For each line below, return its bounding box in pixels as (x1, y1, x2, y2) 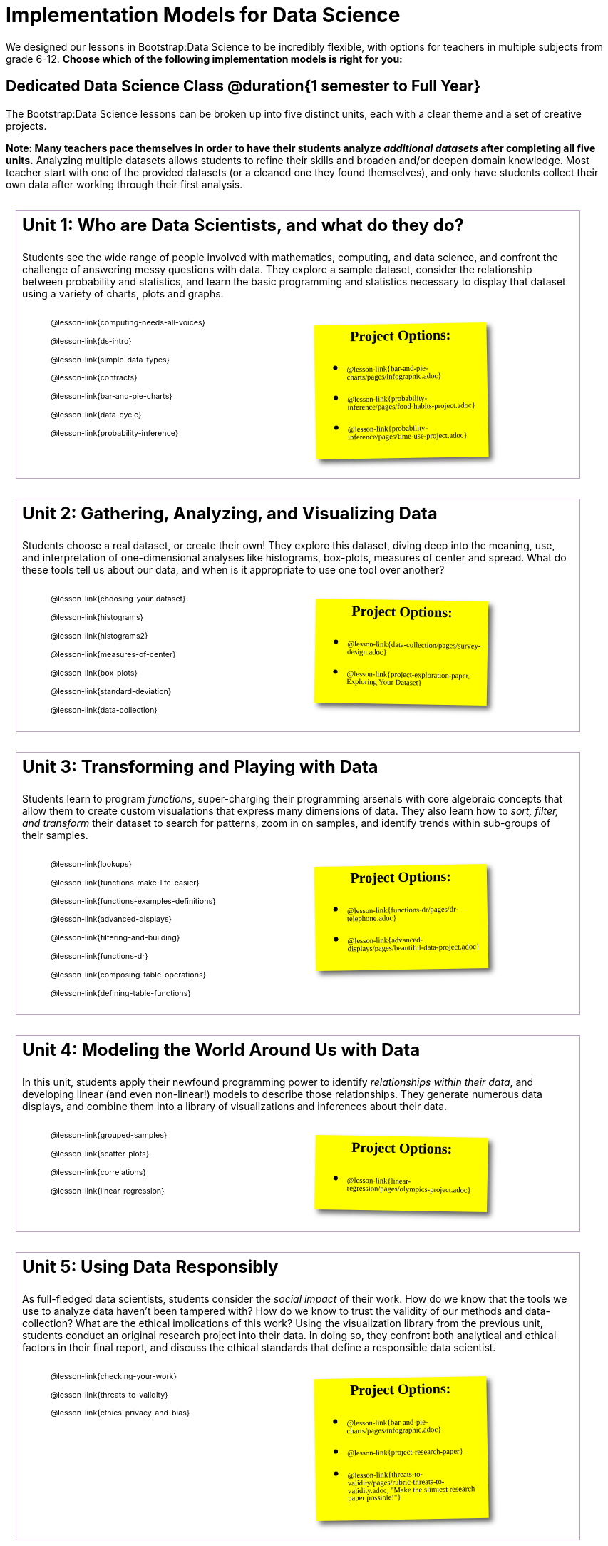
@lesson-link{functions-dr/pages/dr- (346, 905, 459, 915)
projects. (6, 119, 47, 132)
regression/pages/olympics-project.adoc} (346, 1184, 471, 1194)
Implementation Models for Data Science (6, 3, 401, 27)
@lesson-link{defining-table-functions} (51, 989, 191, 999)
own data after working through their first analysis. (6, 178, 243, 190)
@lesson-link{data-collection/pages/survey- (347, 639, 481, 650)
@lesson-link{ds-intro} (51, 336, 132, 346)
